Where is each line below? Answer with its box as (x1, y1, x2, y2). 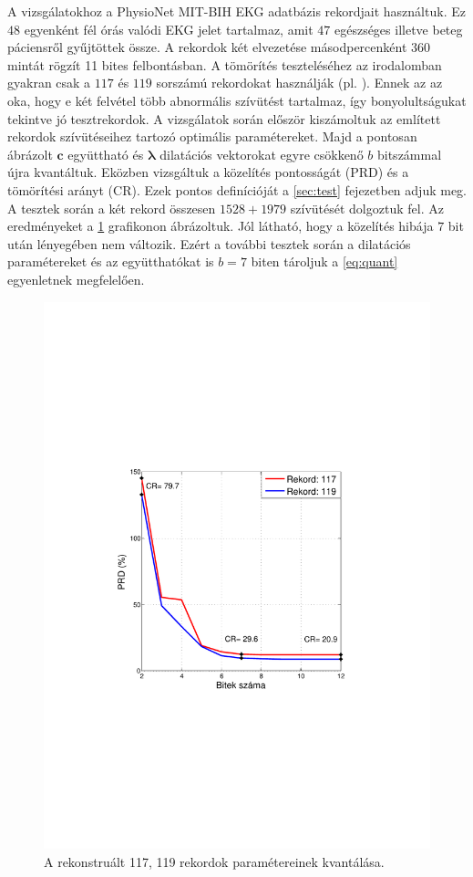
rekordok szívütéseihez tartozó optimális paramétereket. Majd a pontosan (7, 127, 417, 146)
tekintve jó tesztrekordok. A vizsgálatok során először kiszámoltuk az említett (7, 109, 441, 128)
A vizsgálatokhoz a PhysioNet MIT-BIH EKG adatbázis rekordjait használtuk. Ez (7, 2, 466, 20)
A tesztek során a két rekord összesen (7, 198, 216, 217)
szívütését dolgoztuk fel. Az (290, 198, 444, 217)
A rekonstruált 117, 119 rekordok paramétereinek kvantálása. (44, 852, 385, 872)
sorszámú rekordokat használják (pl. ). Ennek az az (156, 73, 443, 92)
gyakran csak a (7, 73, 91, 92)
